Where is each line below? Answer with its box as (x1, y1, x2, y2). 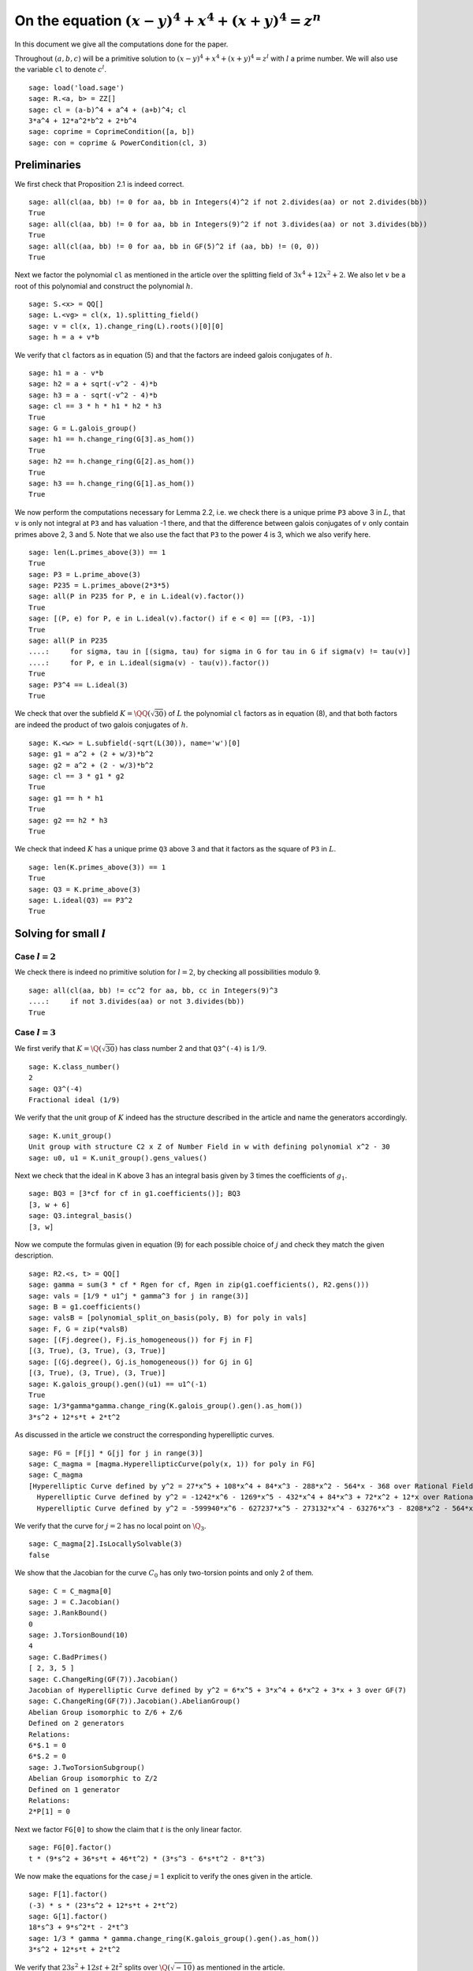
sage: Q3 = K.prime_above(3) (28, 885, 141, 894)
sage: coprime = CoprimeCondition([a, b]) (28, 127, 196, 136)
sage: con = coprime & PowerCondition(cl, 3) (28, 138, 208, 147)
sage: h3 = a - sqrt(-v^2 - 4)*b (28, 390, 158, 400)
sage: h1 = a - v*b (28, 369, 104, 378)
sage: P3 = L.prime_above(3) (28, 570, 141, 579)
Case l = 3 (14, 1027, 57, 1038)
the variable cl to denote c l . (14, 64, 106, 74)
